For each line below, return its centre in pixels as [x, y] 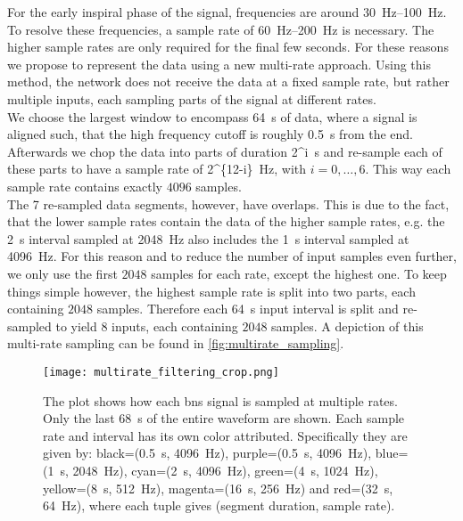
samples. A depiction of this [347, 326]
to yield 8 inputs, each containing [147, 326]
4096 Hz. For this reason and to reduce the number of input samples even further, [232, 256]
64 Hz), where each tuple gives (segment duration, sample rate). [219, 505]
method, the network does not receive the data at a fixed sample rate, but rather [228, 81]
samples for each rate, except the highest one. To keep [299, 273]
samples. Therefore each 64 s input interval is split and [248, 309]
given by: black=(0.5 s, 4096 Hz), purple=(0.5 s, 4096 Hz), [207, 453]
